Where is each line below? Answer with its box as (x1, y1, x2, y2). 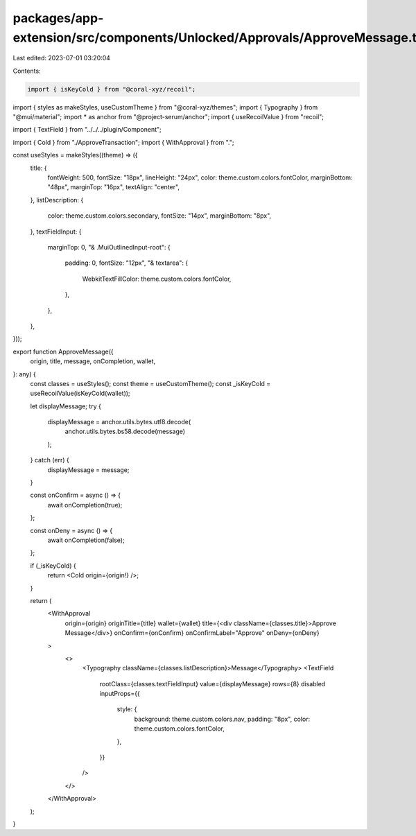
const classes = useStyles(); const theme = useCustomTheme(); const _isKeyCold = (30, 379, 271, 387)
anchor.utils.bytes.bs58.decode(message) (64, 427, 186, 436)
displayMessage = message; (47, 465, 130, 474)
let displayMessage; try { (30, 402, 102, 410)
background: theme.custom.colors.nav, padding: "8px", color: (134, 715, 311, 723)
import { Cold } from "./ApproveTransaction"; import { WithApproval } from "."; (12, 138, 234, 146)
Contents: (12, 67, 41, 75)
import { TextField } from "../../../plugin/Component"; (12, 125, 162, 134)
